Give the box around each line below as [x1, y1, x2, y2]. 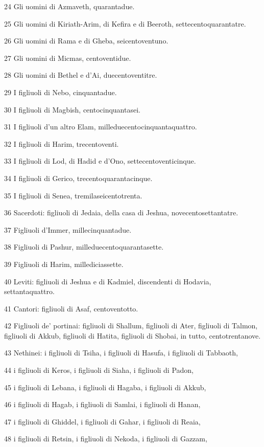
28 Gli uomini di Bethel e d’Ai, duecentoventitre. [4, 70, 157, 80]
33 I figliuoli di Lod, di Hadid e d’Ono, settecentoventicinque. [4, 155, 196, 166]
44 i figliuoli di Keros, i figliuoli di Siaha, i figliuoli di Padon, [4, 365, 194, 375]
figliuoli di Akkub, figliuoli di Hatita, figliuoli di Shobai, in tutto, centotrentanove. [4, 330, 261, 341]
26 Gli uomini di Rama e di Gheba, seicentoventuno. [4, 35, 169, 46]
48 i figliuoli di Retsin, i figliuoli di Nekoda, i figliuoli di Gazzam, [4, 433, 207, 444]
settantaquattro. [4, 286, 55, 297]
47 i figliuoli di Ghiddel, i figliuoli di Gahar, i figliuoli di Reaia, [4, 416, 201, 427]
